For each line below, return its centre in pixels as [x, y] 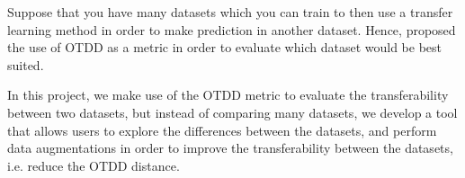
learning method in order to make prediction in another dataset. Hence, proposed [232, 29]
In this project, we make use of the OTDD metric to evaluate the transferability [228, 95]
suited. [26, 64]
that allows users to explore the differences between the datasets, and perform [222, 130]
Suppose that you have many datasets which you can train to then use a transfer [230, 12]
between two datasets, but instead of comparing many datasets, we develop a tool [232, 112]
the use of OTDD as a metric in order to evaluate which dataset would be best [224, 47]
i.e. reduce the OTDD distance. [94, 165]
